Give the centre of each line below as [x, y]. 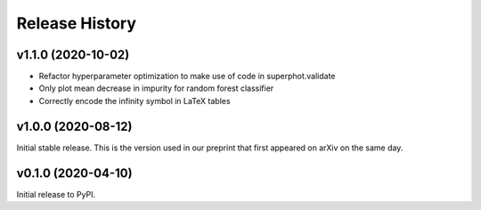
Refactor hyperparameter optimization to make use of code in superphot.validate [187, 77]
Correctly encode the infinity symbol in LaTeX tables [135, 101]
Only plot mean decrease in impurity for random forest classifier [156, 88]
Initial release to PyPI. [56, 194]
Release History [77, 23]
